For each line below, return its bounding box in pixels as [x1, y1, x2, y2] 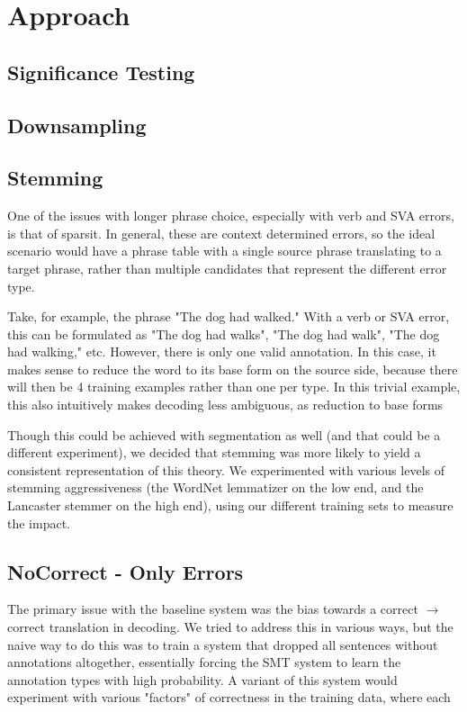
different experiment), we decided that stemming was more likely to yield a [7, 443, 421, 462]
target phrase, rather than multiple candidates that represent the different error [7, 258, 447, 277]
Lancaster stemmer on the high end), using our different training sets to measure [7, 496, 454, 515]
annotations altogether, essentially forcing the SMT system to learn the [7, 653, 401, 671]
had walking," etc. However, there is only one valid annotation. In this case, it [7, 342, 436, 361]
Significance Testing [7, 58, 195, 86]
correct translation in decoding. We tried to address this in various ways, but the [7, 617, 454, 636]
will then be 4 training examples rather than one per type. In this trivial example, [7, 377, 461, 396]
